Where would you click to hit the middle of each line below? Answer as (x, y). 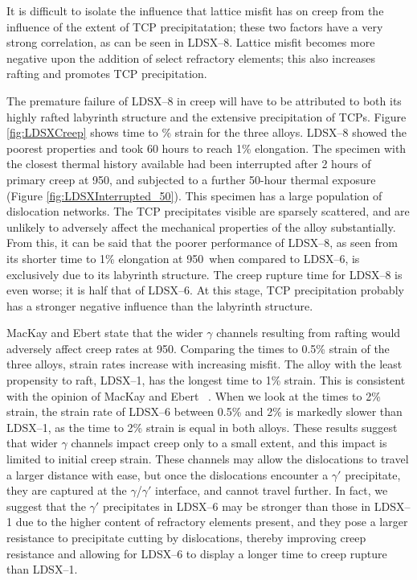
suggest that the (46, 506)
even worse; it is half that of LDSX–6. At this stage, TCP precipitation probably (205, 290)
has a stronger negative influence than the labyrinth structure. (160, 305)
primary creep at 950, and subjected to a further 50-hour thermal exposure (191, 179)
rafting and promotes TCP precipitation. (107, 74)
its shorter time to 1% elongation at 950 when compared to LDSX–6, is (183, 258)
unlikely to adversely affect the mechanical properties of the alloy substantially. (201, 226)
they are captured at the (67, 490)
